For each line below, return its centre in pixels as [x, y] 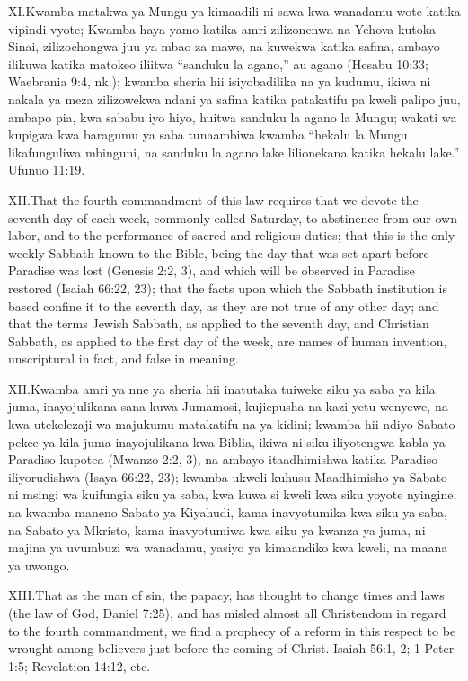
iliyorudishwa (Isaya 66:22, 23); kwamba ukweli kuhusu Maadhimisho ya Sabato [228, 476]
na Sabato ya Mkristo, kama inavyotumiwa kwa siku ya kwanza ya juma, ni [217, 529]
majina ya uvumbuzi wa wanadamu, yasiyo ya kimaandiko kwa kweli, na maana [228, 547]
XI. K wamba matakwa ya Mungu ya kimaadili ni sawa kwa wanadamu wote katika [234, 11]
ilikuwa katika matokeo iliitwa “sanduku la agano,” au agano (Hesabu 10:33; [219, 63]
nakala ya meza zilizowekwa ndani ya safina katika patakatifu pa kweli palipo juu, [234, 99]
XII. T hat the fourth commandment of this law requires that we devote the [213, 199]
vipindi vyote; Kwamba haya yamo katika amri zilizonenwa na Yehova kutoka [222, 28]
